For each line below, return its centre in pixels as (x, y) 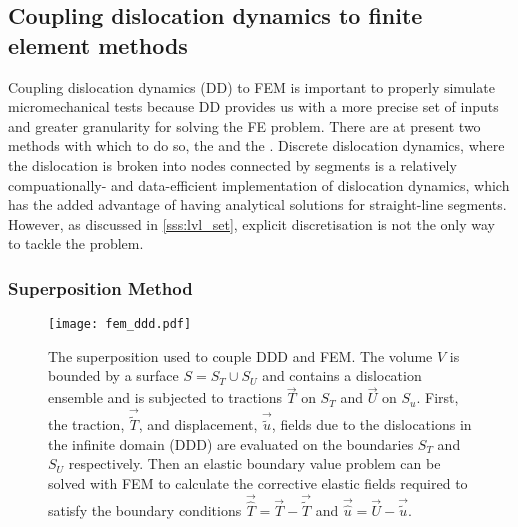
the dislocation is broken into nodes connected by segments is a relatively (232, 164)
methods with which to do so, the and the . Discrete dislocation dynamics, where (256, 145)
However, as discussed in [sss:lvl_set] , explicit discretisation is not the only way (251, 223)
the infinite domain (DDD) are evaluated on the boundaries (231, 443)
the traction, (86, 424)
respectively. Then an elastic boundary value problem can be (254, 463)
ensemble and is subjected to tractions (165, 397)
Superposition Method (100, 287)
